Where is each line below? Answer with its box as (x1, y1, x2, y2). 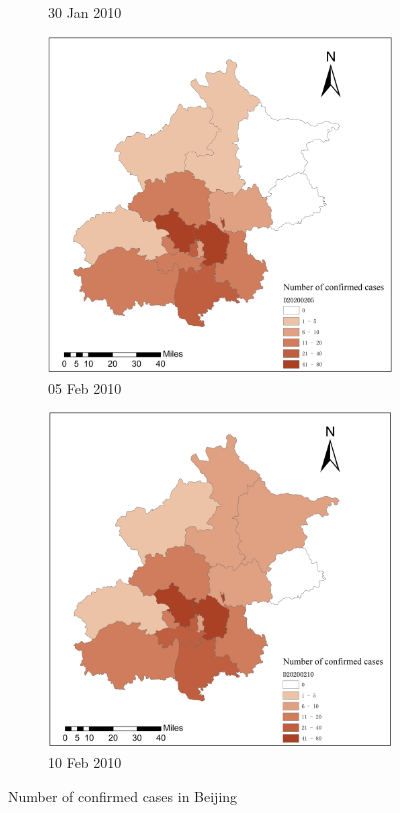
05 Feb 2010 (48, 377, 122, 398)
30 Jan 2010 (48, 2, 122, 22)
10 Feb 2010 (48, 751, 122, 772)
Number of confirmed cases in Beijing (8, 785, 238, 806)
